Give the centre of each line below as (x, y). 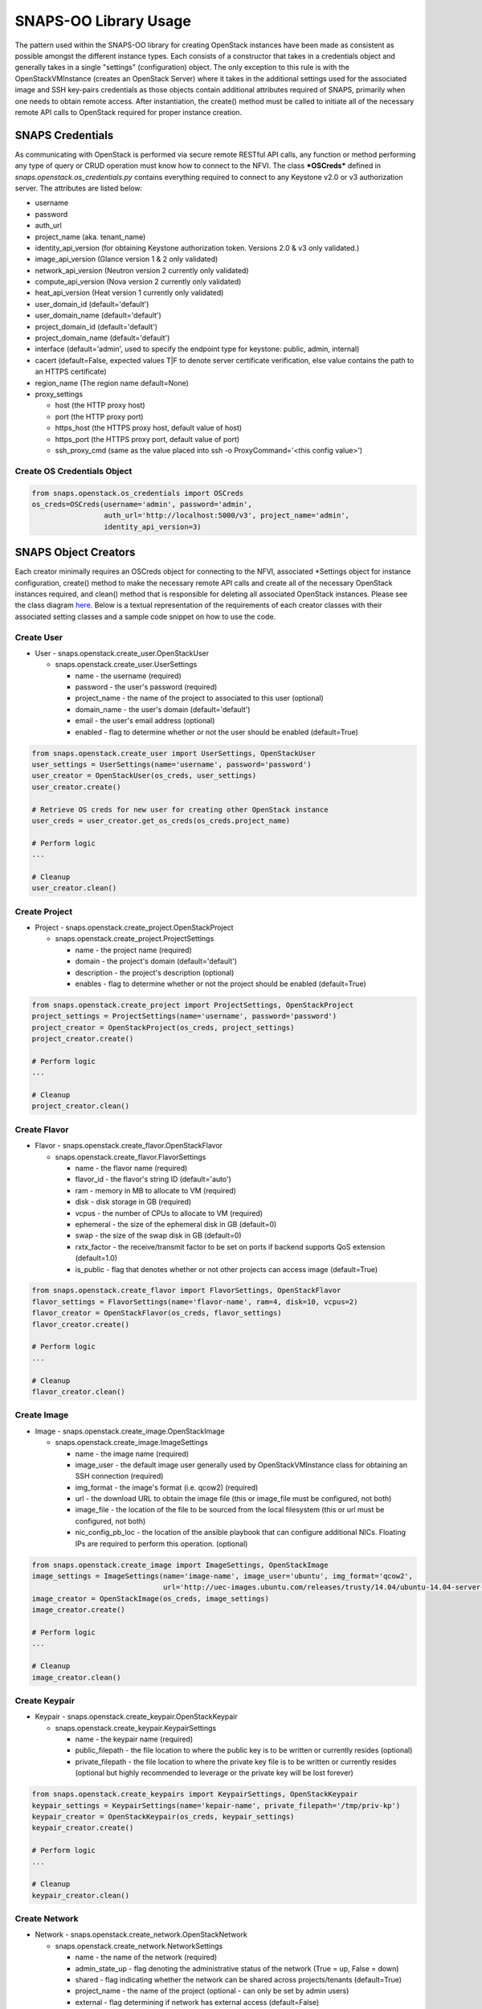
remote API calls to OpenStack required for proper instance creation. (129, 112)
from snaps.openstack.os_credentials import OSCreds (138, 493)
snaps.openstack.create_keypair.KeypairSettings (136, 1728)
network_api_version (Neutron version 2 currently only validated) (142, 270)
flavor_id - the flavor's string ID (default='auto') (153, 1179)
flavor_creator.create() (81, 1324)
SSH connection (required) (119, 1476)
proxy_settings (59, 394)
